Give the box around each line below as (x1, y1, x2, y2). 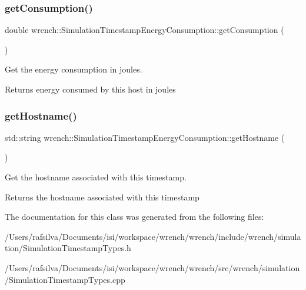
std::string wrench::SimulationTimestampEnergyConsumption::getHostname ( (5, 131, 285, 143)
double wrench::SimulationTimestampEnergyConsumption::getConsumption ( (5, 24, 284, 36)
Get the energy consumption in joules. (5, 63, 142, 75)
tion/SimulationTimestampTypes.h (5, 242, 131, 254)
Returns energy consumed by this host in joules (5, 83, 176, 95)
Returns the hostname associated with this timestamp (5, 190, 199, 203)
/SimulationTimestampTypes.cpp (5, 273, 125, 285)
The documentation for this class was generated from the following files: (5, 210, 264, 223)
